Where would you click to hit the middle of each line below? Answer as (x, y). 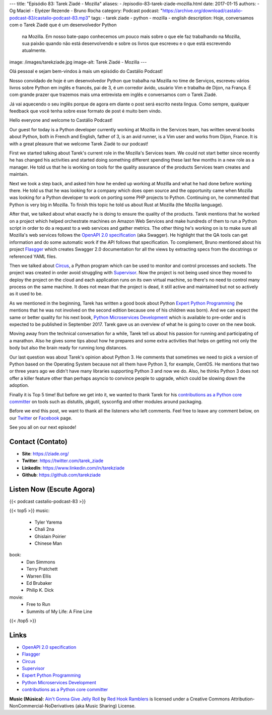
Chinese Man (48, 543)
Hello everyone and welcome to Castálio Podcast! (61, 120)
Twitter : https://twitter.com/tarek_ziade (63, 461)
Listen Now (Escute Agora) (52, 489)
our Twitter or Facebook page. (41, 418)
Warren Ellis (39, 576)
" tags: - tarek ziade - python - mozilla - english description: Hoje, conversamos (171, 18)
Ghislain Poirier (50, 536)
